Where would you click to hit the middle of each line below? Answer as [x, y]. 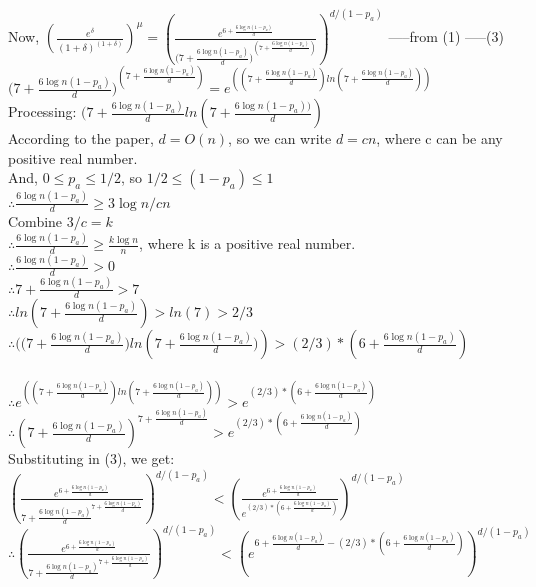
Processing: [42, 111]
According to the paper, [81, 138]
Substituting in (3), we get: [91, 458]
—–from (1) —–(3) [446, 36]
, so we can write [280, 138]
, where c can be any [439, 138]
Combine [35, 221]
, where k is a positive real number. [247, 243]
